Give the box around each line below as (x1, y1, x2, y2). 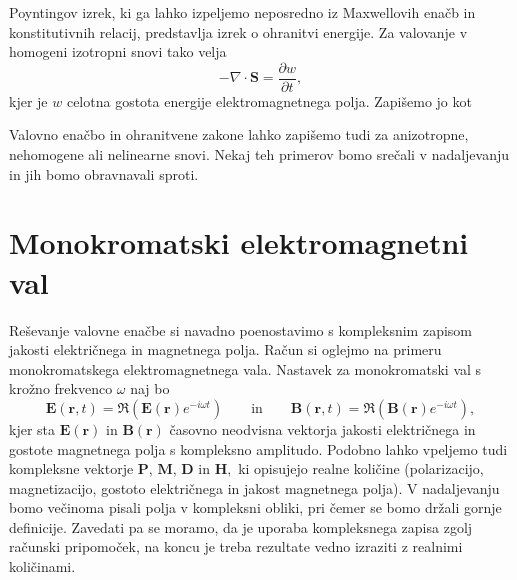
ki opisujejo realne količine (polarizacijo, (238, 458, 484, 479)
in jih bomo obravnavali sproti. (9, 163, 199, 184)
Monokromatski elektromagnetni (9, 222, 469, 263)
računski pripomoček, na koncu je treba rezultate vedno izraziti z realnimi (9, 536, 463, 557)
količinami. (9, 556, 76, 577)
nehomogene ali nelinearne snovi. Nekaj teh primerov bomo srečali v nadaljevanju (9, 144, 510, 165)
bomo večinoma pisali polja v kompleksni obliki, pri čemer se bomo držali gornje (9, 497, 502, 518)
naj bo (130, 378, 170, 399)
